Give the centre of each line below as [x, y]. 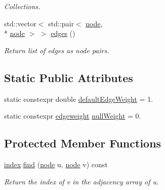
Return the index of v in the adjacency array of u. [81, 181]
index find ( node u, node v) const [56, 164]
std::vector [20, 23]
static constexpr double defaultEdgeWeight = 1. [79, 99]
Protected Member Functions [83, 143]
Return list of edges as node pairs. [57, 50]
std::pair [61, 23]
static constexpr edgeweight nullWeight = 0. [73, 116]
